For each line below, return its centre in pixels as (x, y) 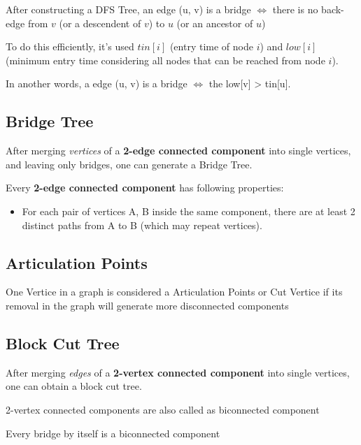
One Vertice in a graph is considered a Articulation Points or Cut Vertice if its (174, 292)
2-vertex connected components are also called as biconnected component (163, 409)
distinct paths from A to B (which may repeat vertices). (142, 225)
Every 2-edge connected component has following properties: (145, 188)
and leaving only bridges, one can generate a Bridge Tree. (129, 164)
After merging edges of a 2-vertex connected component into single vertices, (178, 372)
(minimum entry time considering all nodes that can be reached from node (165, 60)
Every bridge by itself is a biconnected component (113, 433)
